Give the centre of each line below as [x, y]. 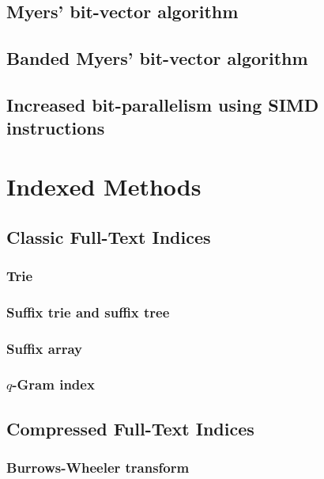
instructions [56, 128]
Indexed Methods [104, 186]
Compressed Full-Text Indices [130, 428]
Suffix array [44, 348]
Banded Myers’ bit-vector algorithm [157, 58]
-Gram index [53, 384]
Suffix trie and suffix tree [88, 312]
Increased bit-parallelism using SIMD [163, 104]
